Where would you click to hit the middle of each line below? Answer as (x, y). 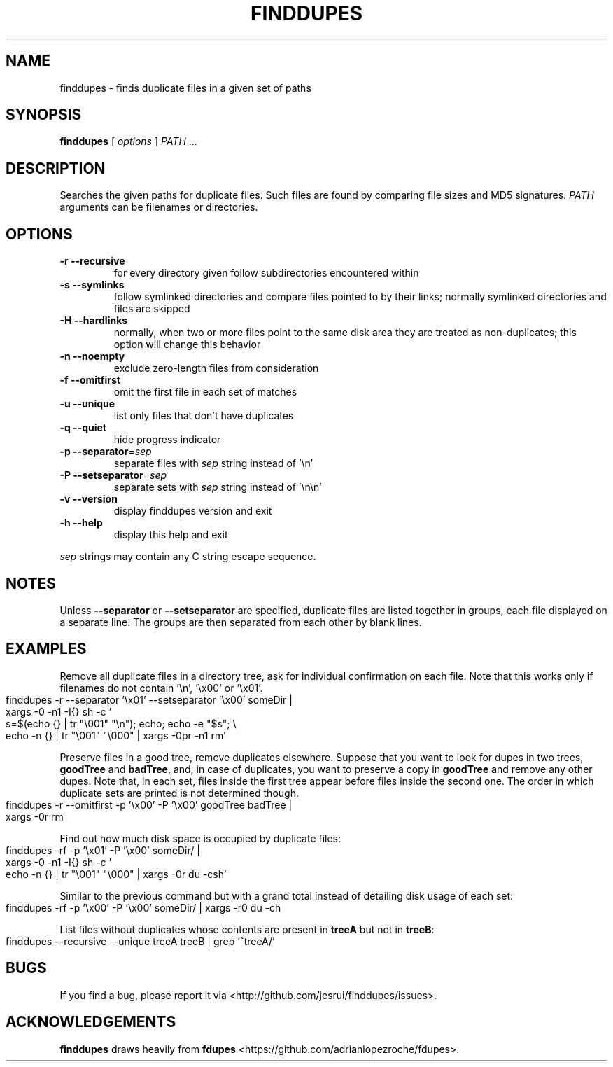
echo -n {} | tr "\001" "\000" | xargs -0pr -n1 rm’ (116, 735)
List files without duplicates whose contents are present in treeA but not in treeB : (247, 929)
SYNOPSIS (44, 115)
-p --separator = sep (106, 452)
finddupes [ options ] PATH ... (128, 141)
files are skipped (152, 309)
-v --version (89, 499)
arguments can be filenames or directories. (159, 207)
